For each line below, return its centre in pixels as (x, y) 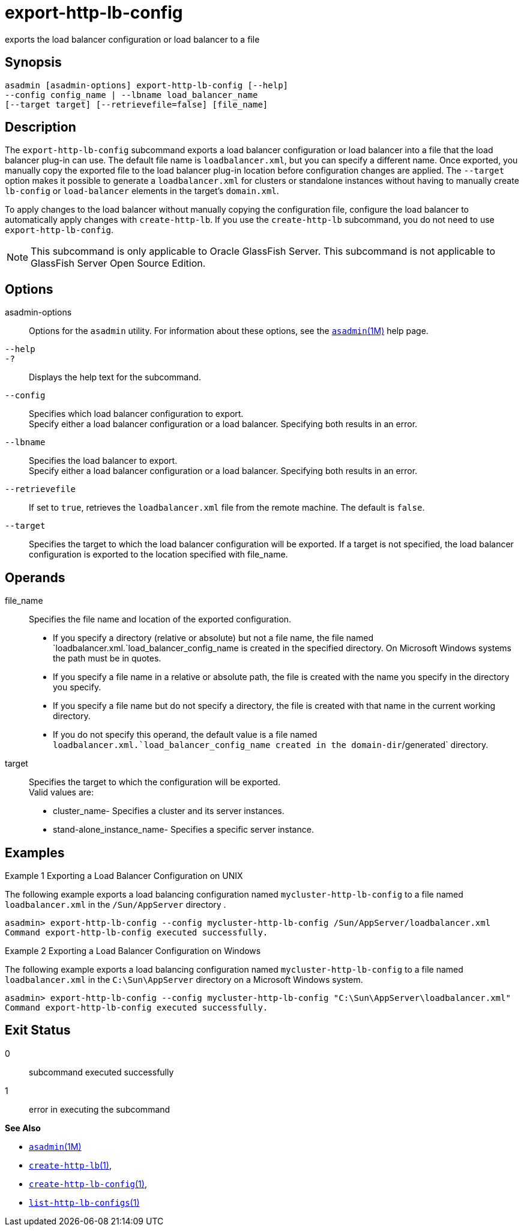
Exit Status (38, 1030)
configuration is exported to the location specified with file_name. (158, 555)
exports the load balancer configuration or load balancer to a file (132, 39)
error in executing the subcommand (100, 1109)
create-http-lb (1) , (70, 1165)
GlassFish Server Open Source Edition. (118, 263)
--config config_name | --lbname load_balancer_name (131, 95)
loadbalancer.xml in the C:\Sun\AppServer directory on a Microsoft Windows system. (184, 979)
